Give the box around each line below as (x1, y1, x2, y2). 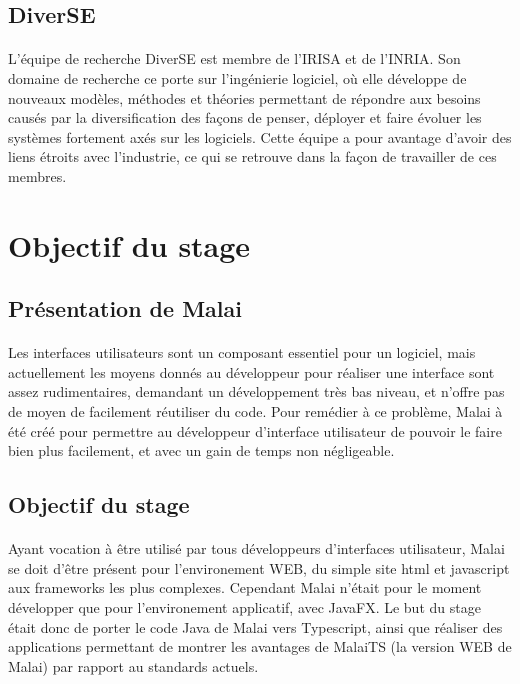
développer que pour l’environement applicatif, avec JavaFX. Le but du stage (8, 597, 481, 617)
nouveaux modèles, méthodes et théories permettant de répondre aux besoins (8, 87, 481, 108)
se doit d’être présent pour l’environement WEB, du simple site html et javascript (8, 557, 510, 578)
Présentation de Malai (8, 293, 242, 324)
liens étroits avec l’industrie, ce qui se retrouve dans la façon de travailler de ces (8, 146, 497, 167)
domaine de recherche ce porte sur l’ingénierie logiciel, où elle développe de (8, 67, 467, 88)
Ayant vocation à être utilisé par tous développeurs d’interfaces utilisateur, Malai (8, 538, 505, 559)
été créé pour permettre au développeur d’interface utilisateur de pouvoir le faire (8, 420, 502, 441)
